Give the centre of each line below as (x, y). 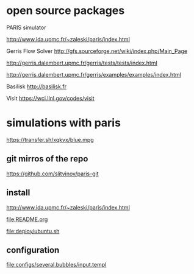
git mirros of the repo (47, 159)
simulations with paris (63, 123)
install (18, 193)
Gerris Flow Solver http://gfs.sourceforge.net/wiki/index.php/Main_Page (97, 51)
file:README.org (27, 219)
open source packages (66, 11)
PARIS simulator (26, 27)
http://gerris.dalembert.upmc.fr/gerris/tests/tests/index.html (82, 63)
